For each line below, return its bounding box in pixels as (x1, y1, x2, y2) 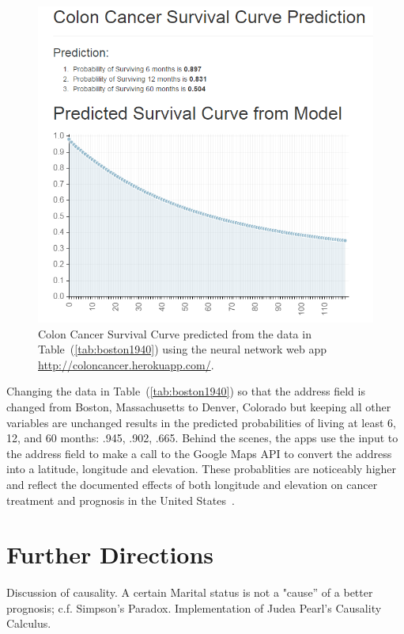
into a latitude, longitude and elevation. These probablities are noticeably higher (6, 460, 397, 477)
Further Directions (6, 538, 214, 571)
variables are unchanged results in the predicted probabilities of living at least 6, (6, 414, 396, 430)
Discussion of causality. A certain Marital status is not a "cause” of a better (6, 584, 373, 601)
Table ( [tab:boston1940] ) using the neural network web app (38, 341, 327, 357)
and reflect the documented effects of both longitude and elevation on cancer (6, 475, 378, 492)
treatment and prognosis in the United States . (6, 491, 235, 508)
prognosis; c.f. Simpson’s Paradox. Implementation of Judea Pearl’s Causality (6, 599, 382, 616)
